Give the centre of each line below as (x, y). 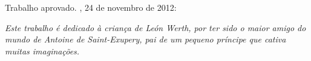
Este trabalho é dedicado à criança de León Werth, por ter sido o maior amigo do (155, 27)
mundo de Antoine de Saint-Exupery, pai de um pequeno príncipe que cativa (146, 39)
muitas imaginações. (42, 51)
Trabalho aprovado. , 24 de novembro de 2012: (91, 7)
